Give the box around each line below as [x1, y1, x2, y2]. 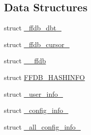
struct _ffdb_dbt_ [4, 23, 61, 33]
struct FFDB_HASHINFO [4, 72, 85, 82]
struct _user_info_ [4, 88, 63, 99]
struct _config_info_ [4, 105, 68, 115]
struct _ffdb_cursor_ [4, 39, 70, 49]
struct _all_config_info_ [4, 121, 81, 132]
